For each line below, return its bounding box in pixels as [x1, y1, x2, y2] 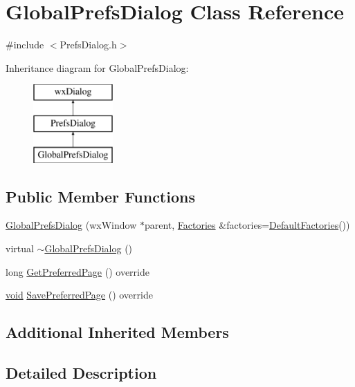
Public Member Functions [6, 185, 195, 207]
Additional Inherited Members [6, 321, 229, 343]
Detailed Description [6, 362, 157, 384]
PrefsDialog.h [60, 37, 117, 52]
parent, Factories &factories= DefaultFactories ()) [144, 218, 350, 232]
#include [6, 37, 44, 52]
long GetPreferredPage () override [6, 264, 149, 279]
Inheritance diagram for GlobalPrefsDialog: [6, 60, 189, 75]
